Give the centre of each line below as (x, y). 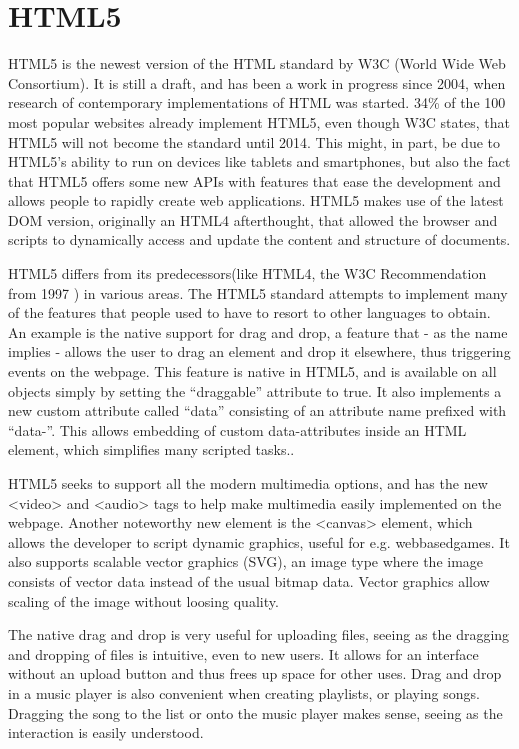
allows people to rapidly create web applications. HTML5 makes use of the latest (256, 200)
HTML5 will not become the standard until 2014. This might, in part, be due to (254, 141)
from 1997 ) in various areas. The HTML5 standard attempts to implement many (258, 292)
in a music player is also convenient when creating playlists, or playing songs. (244, 692)
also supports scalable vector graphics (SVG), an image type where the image (246, 561)
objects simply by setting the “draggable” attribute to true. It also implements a (255, 390)
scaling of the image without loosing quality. (143, 600)
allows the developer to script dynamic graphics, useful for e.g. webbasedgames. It (259, 541)
